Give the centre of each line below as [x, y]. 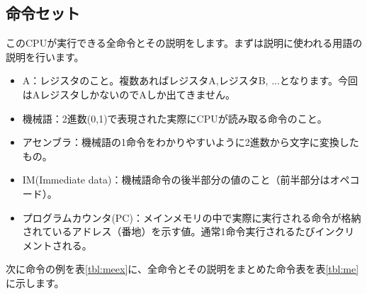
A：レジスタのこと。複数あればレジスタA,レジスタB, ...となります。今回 [190, 80]
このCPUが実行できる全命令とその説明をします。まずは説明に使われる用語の [184, 43]
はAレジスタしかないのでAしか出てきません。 [129, 94]
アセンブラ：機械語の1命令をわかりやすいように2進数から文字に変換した [191, 142]
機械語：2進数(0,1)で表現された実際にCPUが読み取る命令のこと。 [175, 118]
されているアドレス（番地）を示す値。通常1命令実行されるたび [169, 231]
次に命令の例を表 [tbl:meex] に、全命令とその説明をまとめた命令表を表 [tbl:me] [182, 269]
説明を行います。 [45, 56]
